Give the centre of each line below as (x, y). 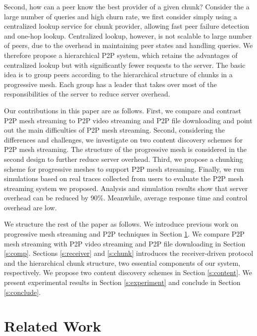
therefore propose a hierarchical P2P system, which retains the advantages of (121, 55)
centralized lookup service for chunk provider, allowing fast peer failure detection (127, 26)
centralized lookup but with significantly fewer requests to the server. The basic (125, 65)
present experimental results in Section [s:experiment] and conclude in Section (122, 282)
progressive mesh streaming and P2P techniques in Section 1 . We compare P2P (124, 234)
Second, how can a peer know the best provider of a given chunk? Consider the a (127, 6)
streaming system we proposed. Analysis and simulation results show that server (126, 188)
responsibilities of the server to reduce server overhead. (87, 94)
